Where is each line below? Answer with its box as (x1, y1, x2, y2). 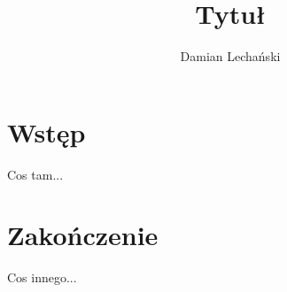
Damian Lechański (180, 47, 281, 65)
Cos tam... (7, 165, 64, 183)
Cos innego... (7, 268, 77, 287)
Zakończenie (7, 217, 159, 253)
